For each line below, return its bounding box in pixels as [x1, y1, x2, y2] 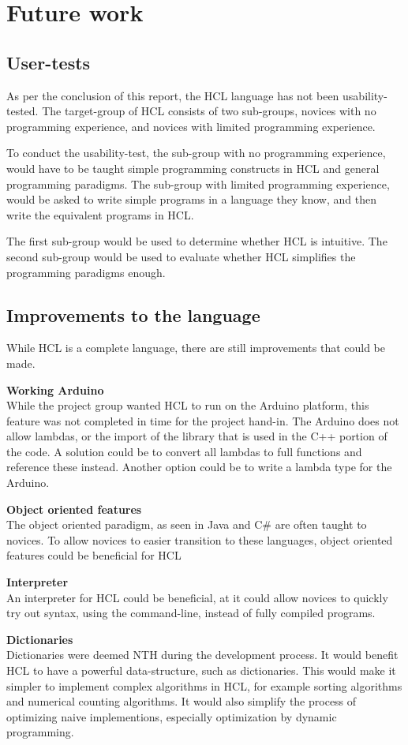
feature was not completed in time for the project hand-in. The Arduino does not [6, 412, 399, 429]
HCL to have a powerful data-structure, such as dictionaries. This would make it [6, 662, 396, 678]
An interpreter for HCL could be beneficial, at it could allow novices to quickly [6, 589, 388, 605]
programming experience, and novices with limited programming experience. [6, 118, 376, 134]
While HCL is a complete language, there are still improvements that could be [6, 339, 386, 356]
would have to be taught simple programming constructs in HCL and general [6, 159, 380, 176]
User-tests [6, 50, 91, 74]
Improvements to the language [6, 302, 260, 327]
